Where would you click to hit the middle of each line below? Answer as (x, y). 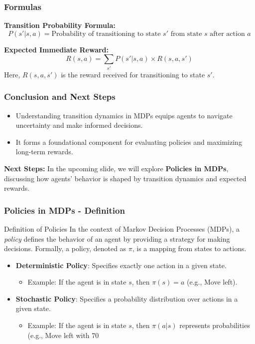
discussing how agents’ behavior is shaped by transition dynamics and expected (125, 178)
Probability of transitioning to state (106, 34)
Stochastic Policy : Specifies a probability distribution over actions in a (127, 298)
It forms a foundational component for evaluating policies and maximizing (129, 142)
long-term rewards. (44, 152)
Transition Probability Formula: (60, 25)
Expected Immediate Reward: (57, 49)
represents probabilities (215, 325)
